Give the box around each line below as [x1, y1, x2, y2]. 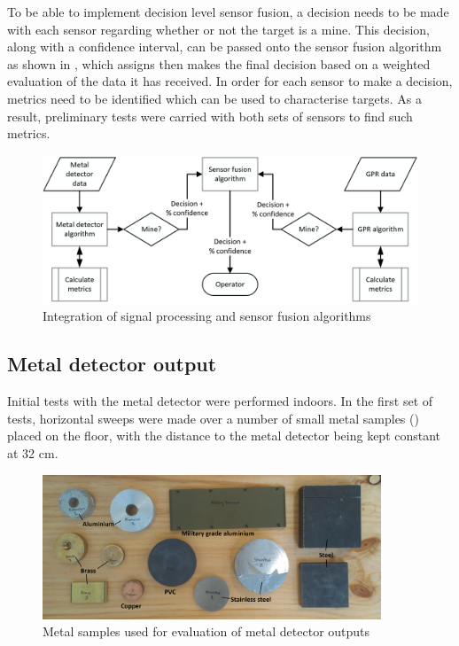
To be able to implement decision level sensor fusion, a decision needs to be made [7, 3, 449, 20]
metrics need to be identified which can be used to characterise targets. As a [7, 89, 422, 107]
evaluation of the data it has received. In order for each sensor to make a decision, [7, 72, 453, 90]
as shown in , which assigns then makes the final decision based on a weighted [7, 54, 431, 73]
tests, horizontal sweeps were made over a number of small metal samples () [7, 409, 419, 427]
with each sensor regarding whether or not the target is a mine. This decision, [7, 19, 430, 38]
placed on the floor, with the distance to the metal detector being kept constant [7, 426, 441, 445]
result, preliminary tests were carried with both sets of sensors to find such [7, 106, 413, 125]
